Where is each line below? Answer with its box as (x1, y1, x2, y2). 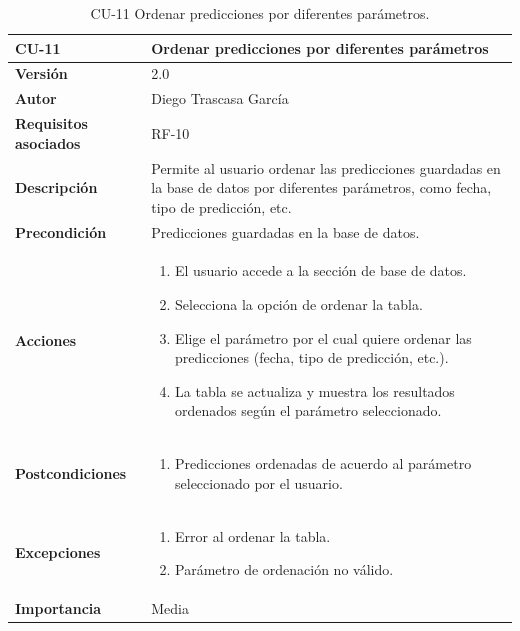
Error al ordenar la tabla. (175, 525, 331, 546)
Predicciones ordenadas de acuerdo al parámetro (175, 453, 472, 474)
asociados (15, 132, 81, 153)
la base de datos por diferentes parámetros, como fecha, (151, 177, 492, 198)
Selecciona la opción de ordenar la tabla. (175, 294, 423, 315)
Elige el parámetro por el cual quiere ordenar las (175, 327, 472, 348)
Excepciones (15, 542, 101, 563)
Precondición (15, 221, 107, 242)
